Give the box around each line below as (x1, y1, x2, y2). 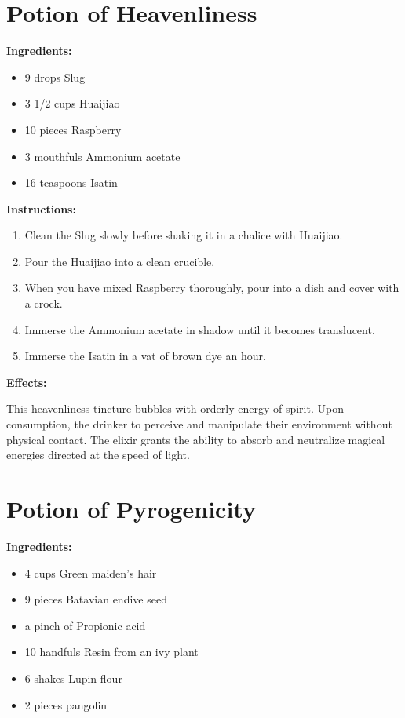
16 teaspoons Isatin (24, 174, 118, 191)
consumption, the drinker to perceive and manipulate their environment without (6, 416, 392, 432)
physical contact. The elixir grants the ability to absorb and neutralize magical (6, 431, 385, 447)
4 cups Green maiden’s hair (24, 564, 157, 581)
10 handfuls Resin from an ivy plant (24, 643, 199, 660)
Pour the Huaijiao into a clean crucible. (24, 253, 215, 269)
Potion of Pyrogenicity (6, 493, 256, 524)
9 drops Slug (24, 68, 86, 85)
